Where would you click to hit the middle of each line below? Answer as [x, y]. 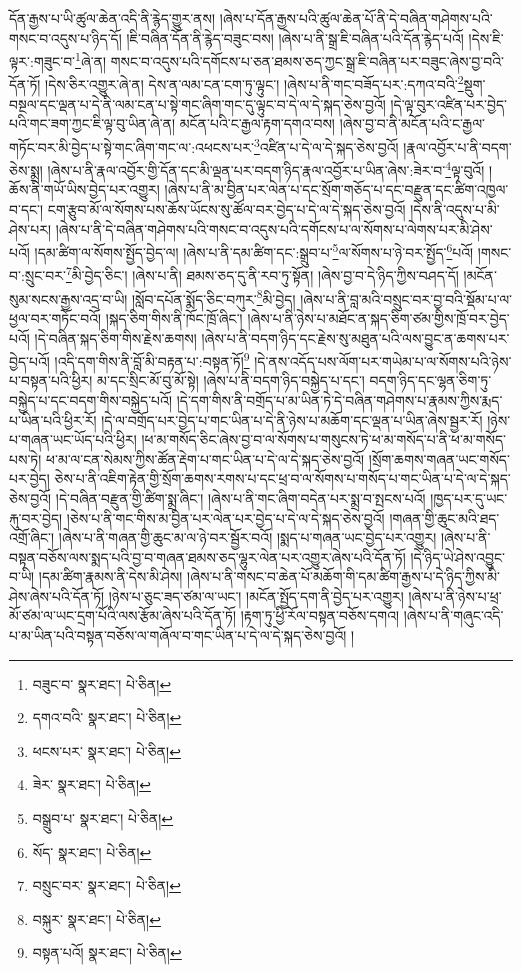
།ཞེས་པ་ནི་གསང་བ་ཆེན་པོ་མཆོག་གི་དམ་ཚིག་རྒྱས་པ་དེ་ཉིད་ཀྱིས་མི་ [344, 576]
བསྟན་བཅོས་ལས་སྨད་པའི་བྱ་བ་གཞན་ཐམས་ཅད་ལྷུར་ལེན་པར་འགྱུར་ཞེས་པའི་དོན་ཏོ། [207, 556]
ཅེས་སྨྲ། [26, 169]
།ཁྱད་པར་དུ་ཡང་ [469, 497]
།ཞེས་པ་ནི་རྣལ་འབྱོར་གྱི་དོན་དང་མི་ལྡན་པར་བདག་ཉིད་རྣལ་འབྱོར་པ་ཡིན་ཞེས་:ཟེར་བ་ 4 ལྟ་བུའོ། [266, 168]
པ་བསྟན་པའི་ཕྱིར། [51, 380]
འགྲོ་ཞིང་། [32, 537]
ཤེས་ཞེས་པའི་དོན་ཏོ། [57, 595]
